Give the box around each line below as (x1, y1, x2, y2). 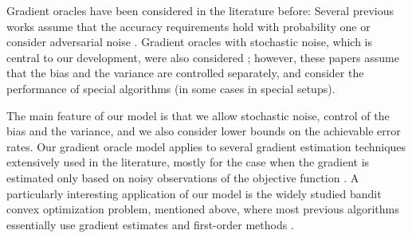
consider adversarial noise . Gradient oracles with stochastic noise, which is (6, 33, 373, 50)
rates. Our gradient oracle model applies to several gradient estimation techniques (6, 138, 406, 154)
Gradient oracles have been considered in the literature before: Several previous (6, 2, 394, 18)
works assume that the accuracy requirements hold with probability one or (6, 18, 371, 34)
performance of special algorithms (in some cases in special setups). (6, 80, 335, 96)
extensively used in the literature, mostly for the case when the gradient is (6, 154, 370, 170)
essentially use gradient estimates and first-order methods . (6, 216, 294, 232)
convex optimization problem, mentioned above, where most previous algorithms (6, 201, 399, 217)
